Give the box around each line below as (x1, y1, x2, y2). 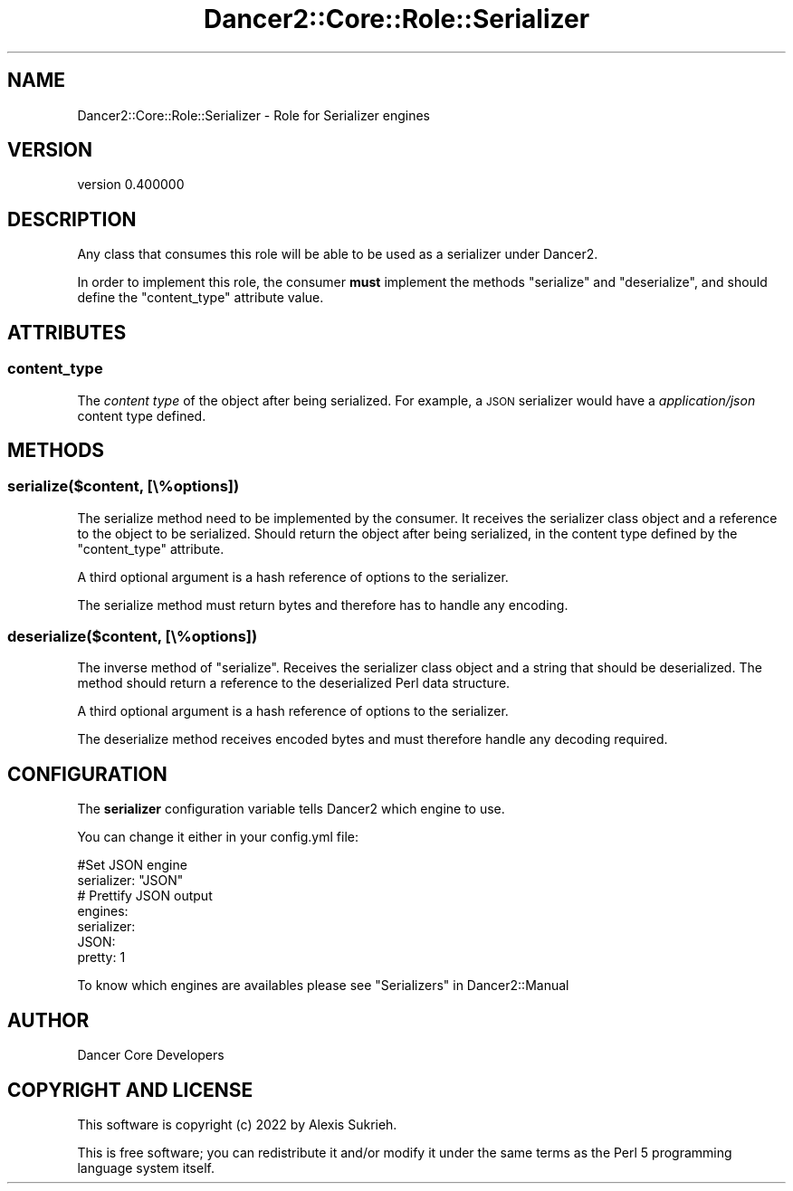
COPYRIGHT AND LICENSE (7, 1078, 253, 1101)
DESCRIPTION (7, 207, 137, 231)
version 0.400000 (77, 176, 185, 193)
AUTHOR (7, 1008, 90, 1032)
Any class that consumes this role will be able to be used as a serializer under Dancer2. (77, 246, 598, 262)
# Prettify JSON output (77, 888, 213, 904)
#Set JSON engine (77, 857, 187, 873)
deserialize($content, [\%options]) (7, 627, 258, 646)
